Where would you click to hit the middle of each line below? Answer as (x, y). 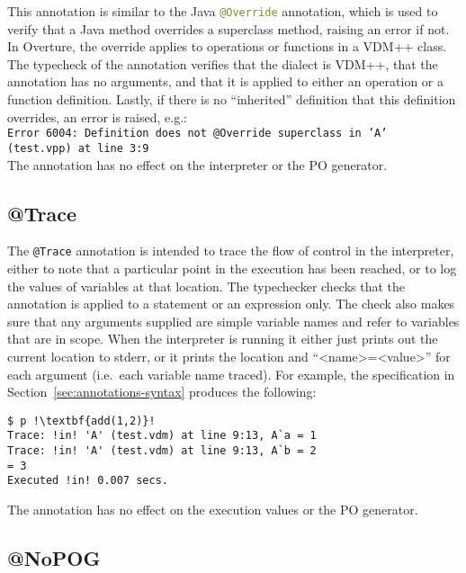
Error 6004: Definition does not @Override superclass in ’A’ (197, 134)
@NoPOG (54, 558)
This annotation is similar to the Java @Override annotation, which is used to (223, 11)
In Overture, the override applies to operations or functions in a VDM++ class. (227, 46)
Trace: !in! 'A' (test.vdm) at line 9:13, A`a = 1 (162, 436)
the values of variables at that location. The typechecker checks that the (206, 286)
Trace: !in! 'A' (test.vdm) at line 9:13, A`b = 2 (162, 451)
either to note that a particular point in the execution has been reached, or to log (232, 268)
